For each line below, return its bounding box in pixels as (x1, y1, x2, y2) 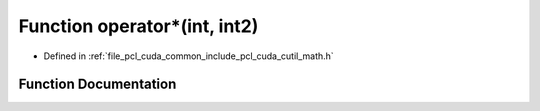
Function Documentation (18, 76, 177, 93)
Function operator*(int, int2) (18, 15, 259, 37)
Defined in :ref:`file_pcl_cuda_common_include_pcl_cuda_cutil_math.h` (43, 50, 334, 62)
